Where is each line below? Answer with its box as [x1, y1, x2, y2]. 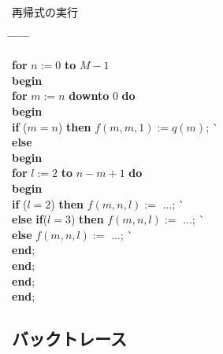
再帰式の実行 [12, 4, 78, 20]
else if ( [12, 211, 48, 227]
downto [69, 87, 110, 104]
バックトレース [12, 326, 127, 351]
